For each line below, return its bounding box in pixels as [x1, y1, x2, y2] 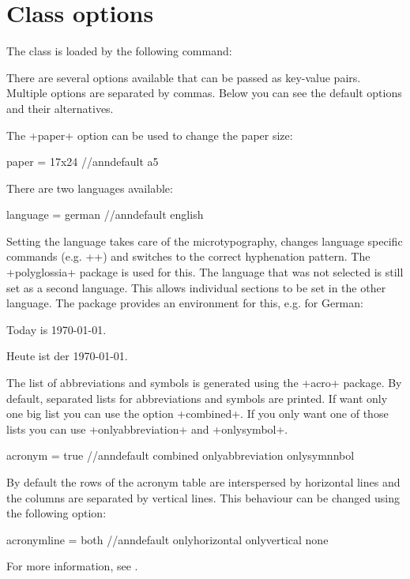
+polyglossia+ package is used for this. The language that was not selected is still [6, 264, 404, 280]
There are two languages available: [6, 179, 173, 196]
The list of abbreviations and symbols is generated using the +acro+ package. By [6, 374, 402, 391]
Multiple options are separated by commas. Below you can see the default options [6, 85, 402, 101]
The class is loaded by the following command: [6, 43, 232, 59]
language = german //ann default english [6, 206, 204, 223]
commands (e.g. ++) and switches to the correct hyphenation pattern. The [6, 248, 371, 265]
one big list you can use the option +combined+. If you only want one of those [6, 405, 389, 422]
